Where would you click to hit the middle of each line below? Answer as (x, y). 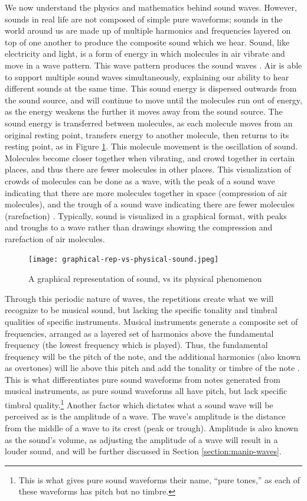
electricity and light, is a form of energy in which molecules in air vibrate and (145, 53)
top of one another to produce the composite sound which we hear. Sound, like (147, 42)
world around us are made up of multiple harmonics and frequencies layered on (148, 30)
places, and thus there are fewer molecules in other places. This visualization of (148, 169)
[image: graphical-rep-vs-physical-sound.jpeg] (124, 260)
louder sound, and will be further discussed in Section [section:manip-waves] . (143, 451)
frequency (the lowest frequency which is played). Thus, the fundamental (136, 345)
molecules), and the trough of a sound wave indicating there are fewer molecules (150, 204)
